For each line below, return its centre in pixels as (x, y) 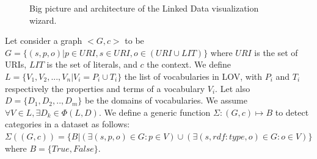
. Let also (233, 88)
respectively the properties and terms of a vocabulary (105, 88)
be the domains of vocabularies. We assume (166, 100)
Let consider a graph (44, 41)
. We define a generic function (155, 112)
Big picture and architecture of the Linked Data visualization (144, 8)
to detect (292, 112)
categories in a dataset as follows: (67, 124)
